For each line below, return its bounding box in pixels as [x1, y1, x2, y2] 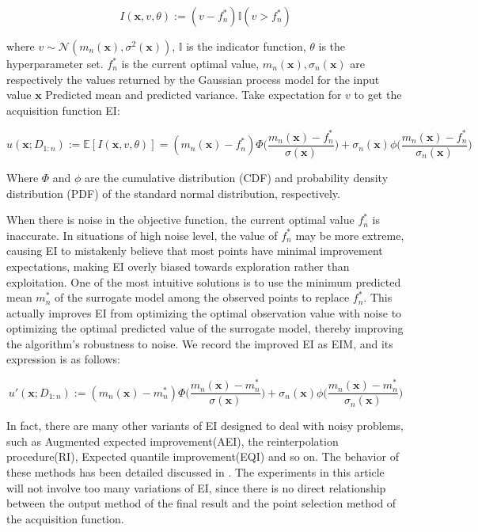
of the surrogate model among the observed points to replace [54, 289, 350, 306]
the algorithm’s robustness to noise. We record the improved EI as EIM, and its [6, 335, 393, 351]
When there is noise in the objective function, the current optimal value [6, 211, 355, 228]
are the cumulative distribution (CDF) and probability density [85, 169, 389, 185]
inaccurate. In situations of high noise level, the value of [6, 226, 278, 243]
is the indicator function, [186, 38, 306, 54]
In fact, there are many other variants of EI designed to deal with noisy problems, [6, 417, 404, 434]
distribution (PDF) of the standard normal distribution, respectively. [6, 184, 340, 201]
